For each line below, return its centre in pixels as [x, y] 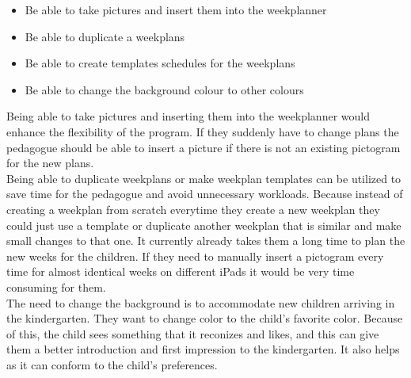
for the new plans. [50, 163]
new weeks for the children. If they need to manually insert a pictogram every [195, 256]
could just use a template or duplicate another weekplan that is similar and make [204, 225]
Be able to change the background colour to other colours [164, 89]
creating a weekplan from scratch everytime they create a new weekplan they [193, 209]
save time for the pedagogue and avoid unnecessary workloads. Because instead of [205, 194]
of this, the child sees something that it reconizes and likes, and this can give [193, 333]
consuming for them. [56, 286]
